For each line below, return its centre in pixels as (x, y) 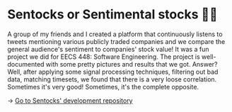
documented (26, 64)
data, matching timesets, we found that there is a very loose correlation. (112, 79)
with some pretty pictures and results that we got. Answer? (132, 64)
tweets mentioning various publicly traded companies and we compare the (116, 41)
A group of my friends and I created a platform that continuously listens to (115, 34)
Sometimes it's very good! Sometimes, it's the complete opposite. (103, 86)
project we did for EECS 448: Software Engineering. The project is (104, 57)
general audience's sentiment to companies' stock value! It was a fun (108, 49)
